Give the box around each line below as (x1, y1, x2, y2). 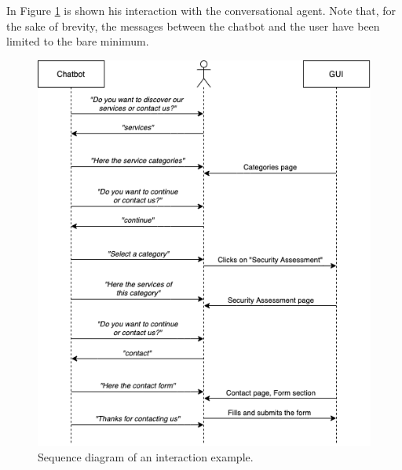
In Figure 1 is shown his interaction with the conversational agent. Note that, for (6, 2, 397, 18)
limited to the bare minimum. (6, 33, 149, 49)
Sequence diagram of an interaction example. (38, 448, 254, 465)
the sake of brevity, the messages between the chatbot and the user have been (6, 17, 380, 34)
